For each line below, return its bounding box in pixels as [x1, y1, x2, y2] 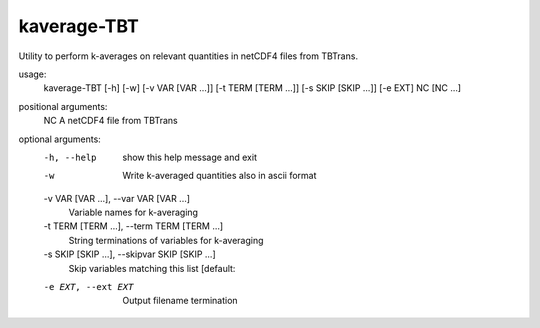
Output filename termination [122, 295, 239, 307]
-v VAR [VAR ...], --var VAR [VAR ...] [43, 192, 190, 204]
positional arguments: [18, 100, 108, 112]
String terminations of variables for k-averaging [68, 234, 264, 246]
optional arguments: [18, 133, 102, 145]
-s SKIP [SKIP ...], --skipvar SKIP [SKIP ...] [43, 248, 216, 260]
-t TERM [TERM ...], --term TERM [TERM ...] [43, 220, 224, 232]
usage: [18, 68, 47, 80]
